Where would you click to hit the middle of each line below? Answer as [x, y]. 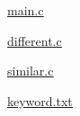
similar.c [31, 71]
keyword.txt [40, 100]
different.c [35, 40]
